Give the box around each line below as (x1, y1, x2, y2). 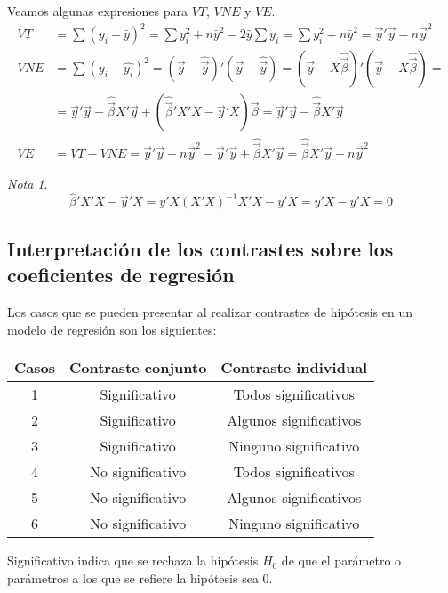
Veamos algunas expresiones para (7, 2, 188, 20)
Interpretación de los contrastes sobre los (7, 234, 394, 262)
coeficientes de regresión (7, 261, 235, 288)
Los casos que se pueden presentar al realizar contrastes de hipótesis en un (7, 303, 413, 321)
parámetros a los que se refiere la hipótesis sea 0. (7, 568, 273, 587)
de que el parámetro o (281, 551, 402, 570)
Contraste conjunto (68, 357, 207, 378)
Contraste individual (220, 357, 368, 378)
